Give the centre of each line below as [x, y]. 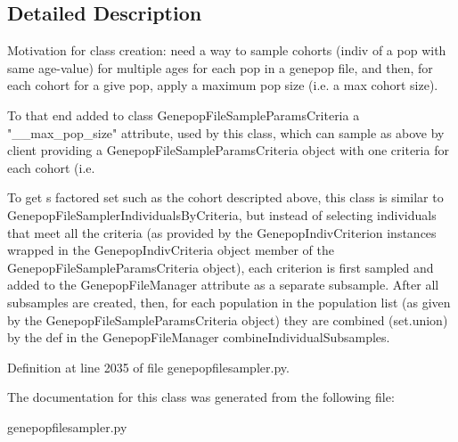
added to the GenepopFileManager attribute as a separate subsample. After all [223, 285]
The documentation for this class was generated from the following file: [201, 397]
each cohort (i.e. [51, 167]
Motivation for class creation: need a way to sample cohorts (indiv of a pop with [227, 50]
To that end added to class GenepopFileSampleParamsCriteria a [184, 115]
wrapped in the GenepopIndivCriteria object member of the [171, 250]
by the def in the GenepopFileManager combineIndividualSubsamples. [199, 337]
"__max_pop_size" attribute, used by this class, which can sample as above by [226, 132]
